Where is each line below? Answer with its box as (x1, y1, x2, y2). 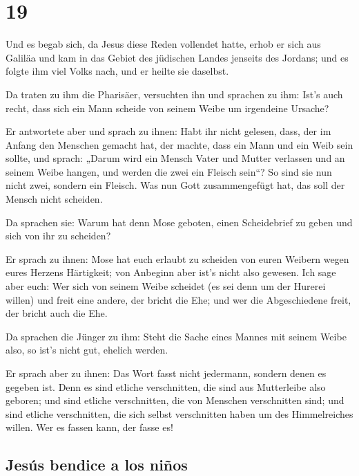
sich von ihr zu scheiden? (6, 228, 111, 243)
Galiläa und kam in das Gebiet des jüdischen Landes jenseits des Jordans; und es (6, 50, 349, 64)
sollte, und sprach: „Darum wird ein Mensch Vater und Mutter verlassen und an (6, 151, 345, 165)
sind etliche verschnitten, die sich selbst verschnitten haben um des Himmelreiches (6, 406, 353, 421)
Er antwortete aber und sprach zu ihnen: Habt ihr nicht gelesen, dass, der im (6, 124, 331, 138)
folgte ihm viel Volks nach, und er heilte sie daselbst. (6, 64, 229, 78)
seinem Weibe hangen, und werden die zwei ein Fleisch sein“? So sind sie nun (6, 164, 332, 178)
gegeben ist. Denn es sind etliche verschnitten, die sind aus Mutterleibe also (6, 379, 326, 394)
